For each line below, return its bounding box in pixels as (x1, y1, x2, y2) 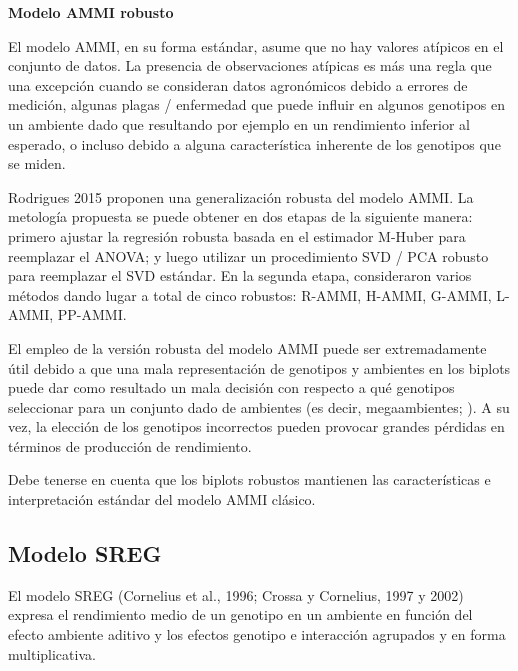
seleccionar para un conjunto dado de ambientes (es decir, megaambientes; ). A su (8, 396, 510, 417)
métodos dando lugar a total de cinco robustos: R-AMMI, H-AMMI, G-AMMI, (8, 284, 492, 305)
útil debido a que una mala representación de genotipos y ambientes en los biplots (8, 357, 511, 378)
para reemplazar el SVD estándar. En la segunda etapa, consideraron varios (8, 265, 472, 286)
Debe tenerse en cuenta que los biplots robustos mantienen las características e (8, 469, 491, 490)
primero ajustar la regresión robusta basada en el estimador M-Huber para (8, 225, 466, 246)
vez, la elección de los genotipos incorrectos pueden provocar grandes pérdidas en (8, 416, 505, 437)
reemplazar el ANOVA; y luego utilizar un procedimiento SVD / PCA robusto (8, 245, 489, 266)
